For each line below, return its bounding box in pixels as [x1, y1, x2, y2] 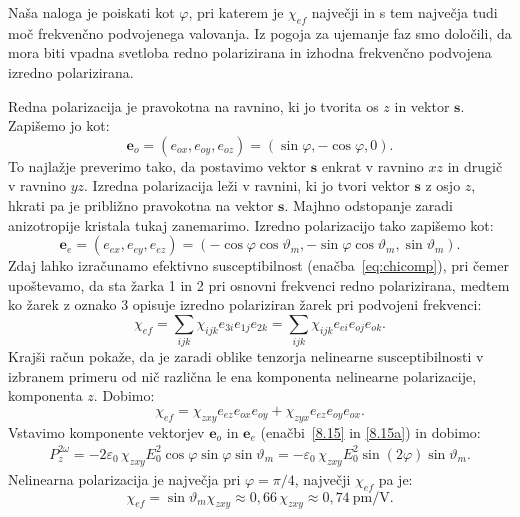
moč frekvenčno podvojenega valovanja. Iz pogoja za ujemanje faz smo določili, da [8, 22, 512, 43]
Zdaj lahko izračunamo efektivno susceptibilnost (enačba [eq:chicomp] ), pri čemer [8, 255, 509, 276]
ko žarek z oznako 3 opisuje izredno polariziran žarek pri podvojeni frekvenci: [8, 294, 482, 315]
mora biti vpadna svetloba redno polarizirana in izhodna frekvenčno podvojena [8, 42, 492, 63]
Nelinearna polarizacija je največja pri [8, 468, 241, 489]
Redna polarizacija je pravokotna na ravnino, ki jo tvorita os [8, 95, 379, 116]
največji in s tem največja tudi [311, 2, 498, 22]
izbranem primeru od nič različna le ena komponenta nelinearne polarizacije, [8, 365, 477, 386]
